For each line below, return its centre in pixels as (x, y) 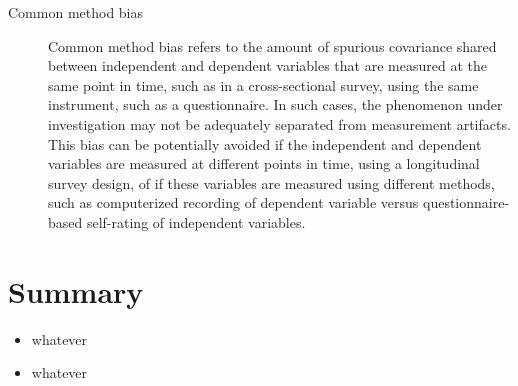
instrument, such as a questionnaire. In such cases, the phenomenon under (275, 104)
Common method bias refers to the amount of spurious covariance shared (272, 45)
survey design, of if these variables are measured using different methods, (271, 182)
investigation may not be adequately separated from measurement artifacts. (279, 123)
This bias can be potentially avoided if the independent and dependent (265, 143)
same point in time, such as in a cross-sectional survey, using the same (263, 84)
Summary (76, 290)
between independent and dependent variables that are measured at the (267, 65)
